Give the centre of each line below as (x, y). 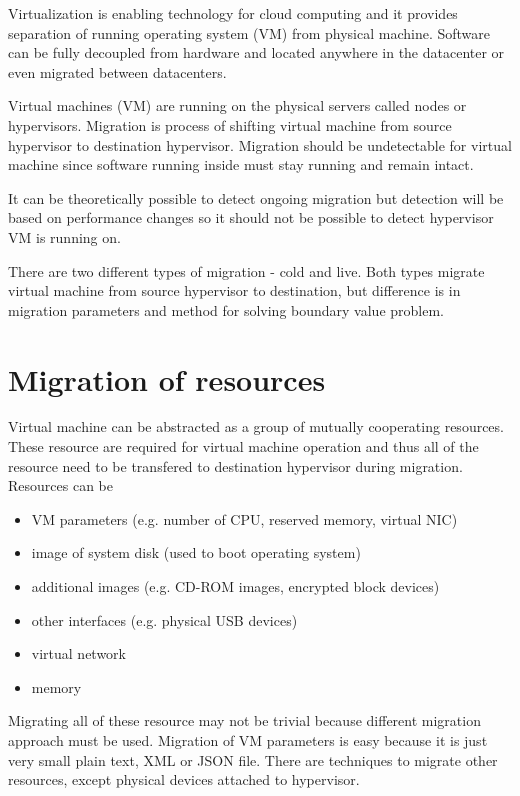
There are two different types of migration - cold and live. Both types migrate (246, 270)
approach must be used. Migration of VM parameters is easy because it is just (248, 739)
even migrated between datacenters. (117, 71)
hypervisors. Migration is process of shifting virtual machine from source (230, 124)
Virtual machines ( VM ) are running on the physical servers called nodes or (237, 105)
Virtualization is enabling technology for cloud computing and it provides (233, 13)
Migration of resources (167, 378)
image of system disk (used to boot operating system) (196, 552)
